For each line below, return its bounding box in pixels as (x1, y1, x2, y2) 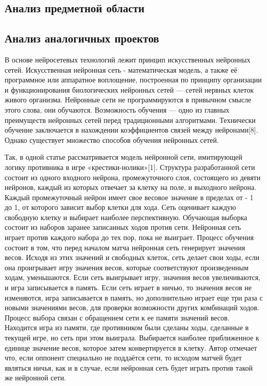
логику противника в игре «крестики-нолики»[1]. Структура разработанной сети (5, 161, 255, 172)
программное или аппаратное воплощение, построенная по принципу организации (5, 74, 262, 85)
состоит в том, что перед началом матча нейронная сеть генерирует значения (5, 242, 245, 252)
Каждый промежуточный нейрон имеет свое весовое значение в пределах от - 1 (5, 191, 254, 202)
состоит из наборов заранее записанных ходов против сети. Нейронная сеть (5, 222, 241, 232)
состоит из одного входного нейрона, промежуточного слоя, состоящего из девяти (5, 171, 261, 182)
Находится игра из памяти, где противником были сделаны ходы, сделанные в (5, 322, 249, 333)
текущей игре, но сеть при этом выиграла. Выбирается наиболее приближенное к (5, 332, 259, 343)
